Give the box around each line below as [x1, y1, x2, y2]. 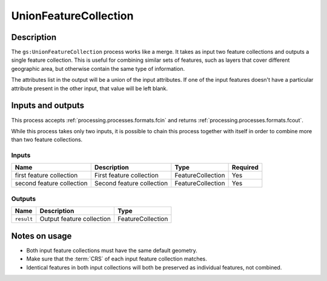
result [15, 216, 33, 222]
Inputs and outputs [11, 101, 85, 111]
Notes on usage [11, 231, 72, 241]
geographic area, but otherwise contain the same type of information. [11, 65, 185, 72]
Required [231, 164, 259, 172]
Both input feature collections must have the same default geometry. [26, 246, 198, 254]
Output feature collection [39, 215, 111, 223]
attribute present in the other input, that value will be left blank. [11, 85, 168, 92]
